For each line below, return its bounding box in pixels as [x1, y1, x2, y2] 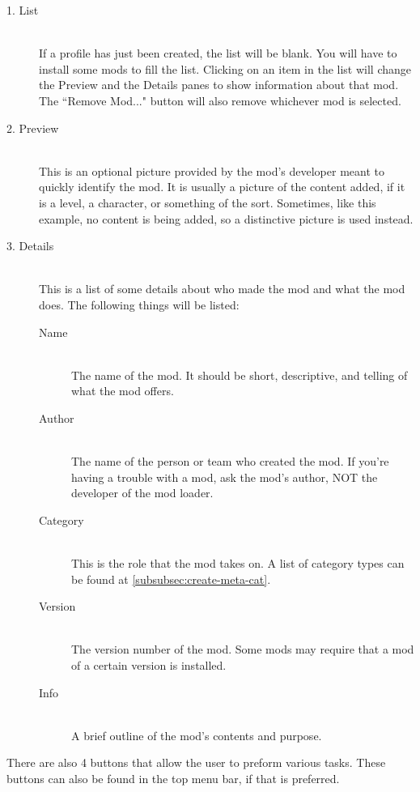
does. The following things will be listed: [39, 296, 240, 313]
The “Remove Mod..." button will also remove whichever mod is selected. [39, 92, 401, 109]
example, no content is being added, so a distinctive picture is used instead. [39, 210, 414, 227]
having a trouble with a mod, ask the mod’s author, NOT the [71, 468, 378, 485]
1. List [6, 2, 39, 18]
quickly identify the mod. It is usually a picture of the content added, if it [39, 178, 405, 195]
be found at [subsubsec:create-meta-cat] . [71, 570, 271, 587]
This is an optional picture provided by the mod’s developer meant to [39, 162, 384, 179]
